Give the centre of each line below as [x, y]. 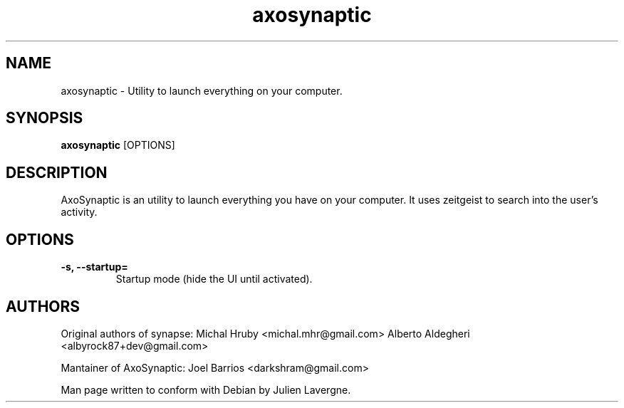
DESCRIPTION [57, 172]
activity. [79, 212]
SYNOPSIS [45, 118]
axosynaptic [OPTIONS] [118, 145]
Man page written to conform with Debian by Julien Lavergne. [206, 389]
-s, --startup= [94, 267]
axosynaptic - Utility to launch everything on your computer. [202, 90]
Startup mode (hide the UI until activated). [214, 279]
